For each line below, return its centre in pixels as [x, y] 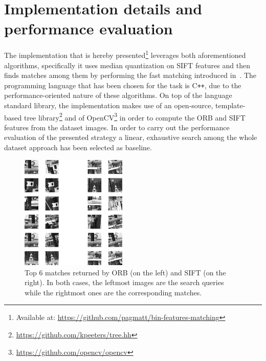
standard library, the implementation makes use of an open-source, [109, 105]
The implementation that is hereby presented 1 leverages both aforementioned [125, 54]
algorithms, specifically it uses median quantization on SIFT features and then [127, 65]
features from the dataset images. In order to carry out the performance [117, 127]
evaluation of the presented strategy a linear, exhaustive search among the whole [131, 137]
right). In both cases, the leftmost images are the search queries [124, 282]
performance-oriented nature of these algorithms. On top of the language [118, 95]
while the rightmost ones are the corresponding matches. [113, 292]
